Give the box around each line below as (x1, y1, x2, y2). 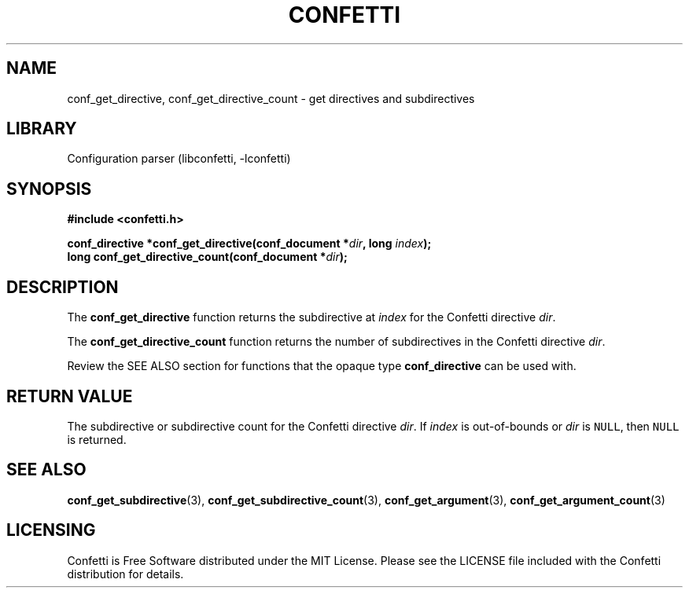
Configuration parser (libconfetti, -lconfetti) (67, 152, 291, 166)
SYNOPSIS (6, 178, 92, 199)
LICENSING (6, 520, 96, 541)
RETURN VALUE (6, 386, 133, 406)
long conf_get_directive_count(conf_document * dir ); (67, 250, 348, 264)
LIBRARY (6, 119, 77, 139)
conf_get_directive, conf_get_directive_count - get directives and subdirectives (67, 91, 475, 105)
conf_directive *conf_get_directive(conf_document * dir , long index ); (67, 236, 432, 251)
